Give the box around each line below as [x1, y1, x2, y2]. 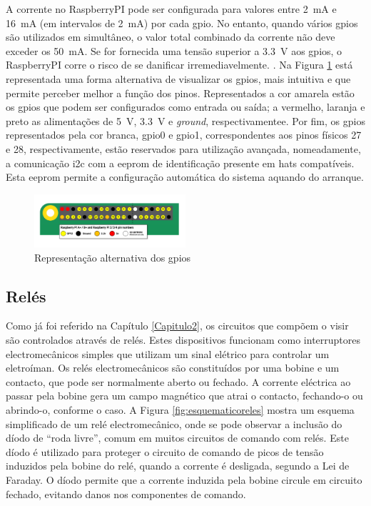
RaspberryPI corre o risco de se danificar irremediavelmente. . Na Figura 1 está [6, 57, 353, 72]
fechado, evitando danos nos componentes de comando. [6, 486, 246, 501]
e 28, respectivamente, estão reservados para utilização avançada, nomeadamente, [6, 141, 361, 156]
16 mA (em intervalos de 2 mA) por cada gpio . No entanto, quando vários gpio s [6, 15, 358, 30]
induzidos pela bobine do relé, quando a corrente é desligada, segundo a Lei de [6, 458, 350, 473]
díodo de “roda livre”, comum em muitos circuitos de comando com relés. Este [6, 430, 349, 445]
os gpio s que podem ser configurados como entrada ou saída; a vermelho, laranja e [6, 99, 365, 114]
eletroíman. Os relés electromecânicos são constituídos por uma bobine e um [6, 360, 340, 375]
